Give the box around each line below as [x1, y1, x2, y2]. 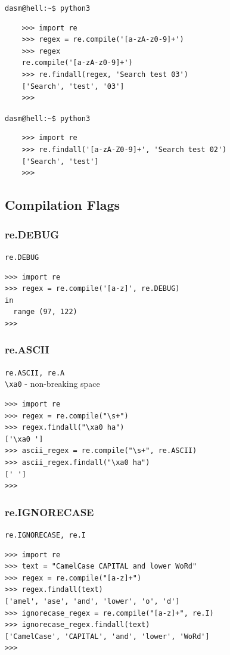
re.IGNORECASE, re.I [5, 530, 86, 539]
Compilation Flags [5, 195, 120, 214]
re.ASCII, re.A [5, 368, 65, 377]
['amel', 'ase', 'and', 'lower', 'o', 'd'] [5, 597, 180, 606]
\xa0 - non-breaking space [5, 377, 100, 390]
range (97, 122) [13, 308, 77, 316]
